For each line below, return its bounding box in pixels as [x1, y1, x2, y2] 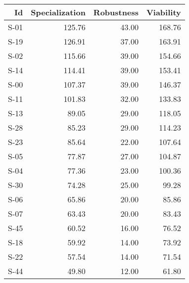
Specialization [31, 6, 86, 18]
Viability [146, 6, 181, 18]
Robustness [93, 6, 139, 18]
